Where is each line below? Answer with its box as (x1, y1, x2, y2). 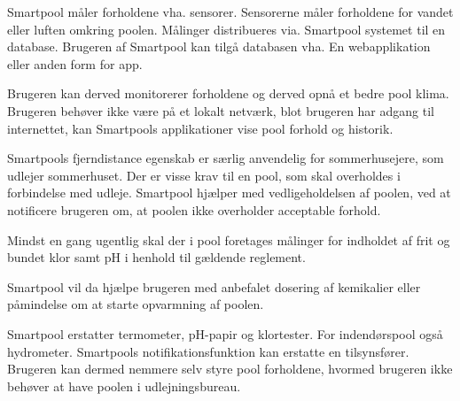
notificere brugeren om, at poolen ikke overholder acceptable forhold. (7, 200, 381, 219)
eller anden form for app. (7, 54, 143, 73)
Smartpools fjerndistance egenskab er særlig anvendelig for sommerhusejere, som (7, 149, 444, 167)
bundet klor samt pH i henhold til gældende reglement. (7, 248, 306, 266)
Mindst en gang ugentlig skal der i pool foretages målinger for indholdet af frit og (7, 230, 450, 249)
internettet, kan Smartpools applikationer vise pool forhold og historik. (7, 119, 394, 137)
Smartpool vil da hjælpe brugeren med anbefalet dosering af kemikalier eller (7, 277, 421, 296)
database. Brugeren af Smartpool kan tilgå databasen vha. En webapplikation (7, 37, 431, 56)
